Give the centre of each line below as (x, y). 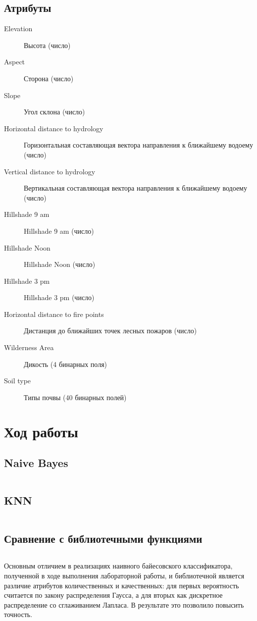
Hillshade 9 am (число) (59, 231)
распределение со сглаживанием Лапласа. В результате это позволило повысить (124, 604)
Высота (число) (47, 45)
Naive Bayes (36, 463)
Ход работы (41, 431)
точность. (18, 614)
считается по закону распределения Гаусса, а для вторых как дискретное (113, 595)
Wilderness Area (29, 347)
